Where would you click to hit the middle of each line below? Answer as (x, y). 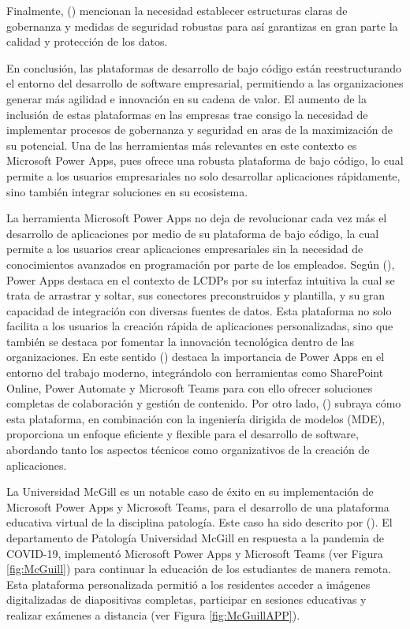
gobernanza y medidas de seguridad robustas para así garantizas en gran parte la (202, 26)
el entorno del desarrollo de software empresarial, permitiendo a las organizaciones (205, 83)
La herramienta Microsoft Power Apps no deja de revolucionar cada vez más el (197, 218)
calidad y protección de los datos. (87, 41)
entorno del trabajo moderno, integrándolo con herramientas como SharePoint (195, 372)
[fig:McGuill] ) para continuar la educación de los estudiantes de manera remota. (199, 569)
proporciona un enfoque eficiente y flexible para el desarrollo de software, (183, 434)
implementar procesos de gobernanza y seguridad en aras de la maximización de (200, 130)
